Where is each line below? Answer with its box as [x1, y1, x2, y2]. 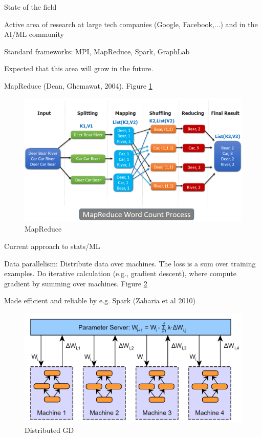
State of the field [4, 2, 57, 12]
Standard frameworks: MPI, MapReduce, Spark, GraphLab [4, 46, 190, 56]
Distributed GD [25, 425, 74, 435]
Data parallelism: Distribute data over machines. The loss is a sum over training [4, 258, 256, 268]
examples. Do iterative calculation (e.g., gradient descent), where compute [4, 268, 236, 279]
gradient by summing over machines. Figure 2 [4, 278, 147, 288]
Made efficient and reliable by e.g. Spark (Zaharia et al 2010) [4, 295, 195, 306]
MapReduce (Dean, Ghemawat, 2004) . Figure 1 [4, 80, 152, 91]
